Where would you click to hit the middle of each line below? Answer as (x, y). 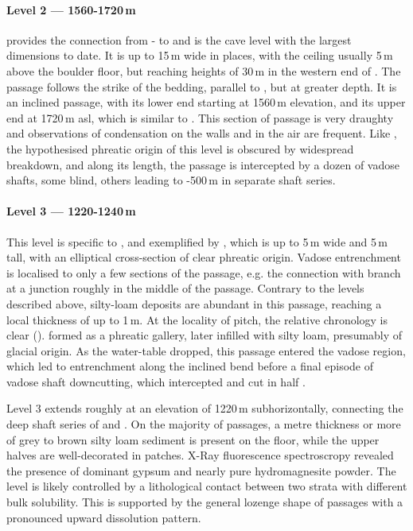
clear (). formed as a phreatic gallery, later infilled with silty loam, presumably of (205, 335)
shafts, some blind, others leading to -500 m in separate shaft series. (171, 180)
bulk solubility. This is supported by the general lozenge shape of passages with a (205, 502)
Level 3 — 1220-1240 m (71, 211)
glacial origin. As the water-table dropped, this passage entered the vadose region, (206, 350)
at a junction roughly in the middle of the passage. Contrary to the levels (185, 288)
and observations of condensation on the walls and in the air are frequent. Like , (202, 133)
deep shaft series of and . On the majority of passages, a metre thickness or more (204, 424)
